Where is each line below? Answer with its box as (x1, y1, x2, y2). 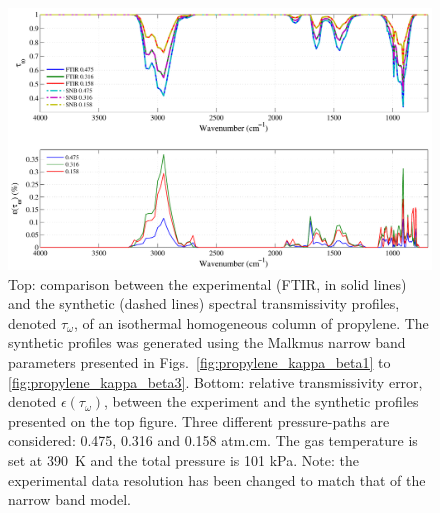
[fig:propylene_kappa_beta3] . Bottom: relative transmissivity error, (8, 371, 423, 392)
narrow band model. (8, 489, 131, 510)
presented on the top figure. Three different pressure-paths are (8, 410, 390, 431)
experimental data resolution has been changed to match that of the (8, 469, 426, 490)
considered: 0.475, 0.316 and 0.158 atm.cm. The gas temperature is (8, 430, 418, 451)
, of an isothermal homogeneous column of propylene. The (73, 312, 429, 333)
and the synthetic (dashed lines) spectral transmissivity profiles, (8, 293, 400, 314)
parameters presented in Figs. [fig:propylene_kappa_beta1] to (8, 352, 391, 373)
